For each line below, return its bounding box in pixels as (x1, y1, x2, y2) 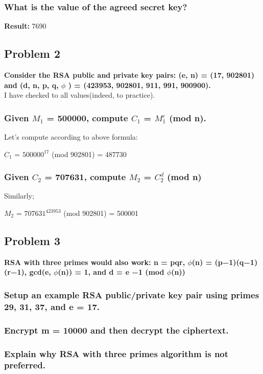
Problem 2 (4, 46, 60, 61)
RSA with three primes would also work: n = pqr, (4, 256, 185, 267)
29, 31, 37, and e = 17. (4, 300, 100, 313)
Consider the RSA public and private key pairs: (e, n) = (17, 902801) (4, 70, 255, 80)
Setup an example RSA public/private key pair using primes (4, 288, 259, 301)
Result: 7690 (4, 20, 46, 31)
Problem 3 (4, 233, 60, 248)
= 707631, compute (44, 170, 126, 183)
